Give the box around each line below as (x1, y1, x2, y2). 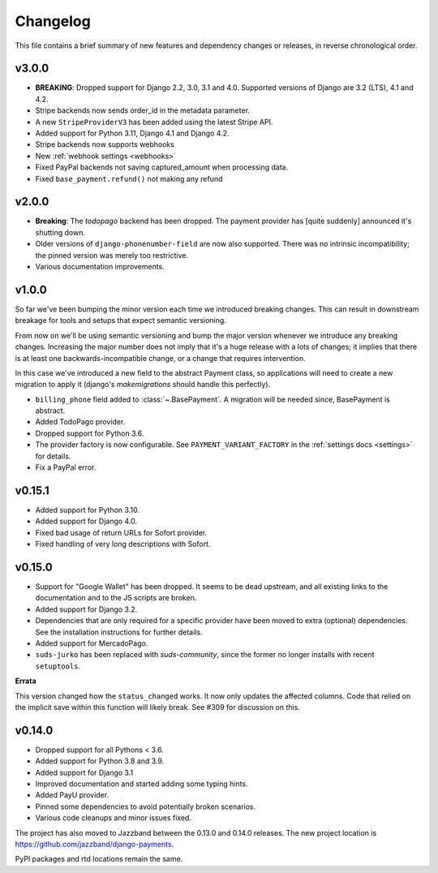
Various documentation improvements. (35, 262, 165, 272)
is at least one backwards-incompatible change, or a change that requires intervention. (15, 353, 306, 363)
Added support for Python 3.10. (35, 505, 140, 514)
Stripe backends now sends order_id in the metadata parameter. (35, 105, 251, 115)
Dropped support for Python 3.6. (35, 428, 144, 438)
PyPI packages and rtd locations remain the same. (15, 854, 183, 864)
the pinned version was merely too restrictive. (35, 250, 188, 260)
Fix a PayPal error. (35, 462, 97, 472)
